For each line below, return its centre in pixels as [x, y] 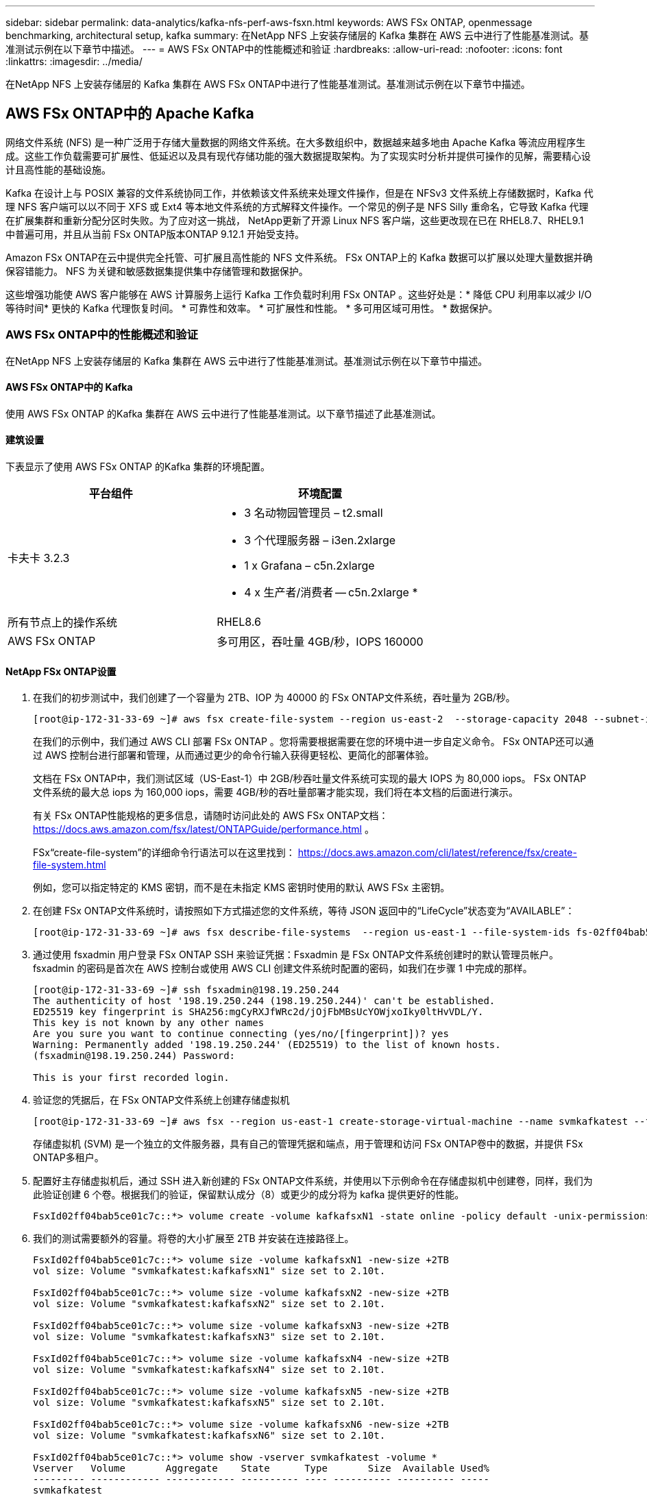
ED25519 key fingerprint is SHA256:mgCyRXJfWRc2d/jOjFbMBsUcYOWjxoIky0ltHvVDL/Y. [258, 1012]
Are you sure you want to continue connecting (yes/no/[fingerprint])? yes [241, 1034]
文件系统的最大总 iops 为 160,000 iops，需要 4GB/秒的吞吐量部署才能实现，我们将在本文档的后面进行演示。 [276, 792]
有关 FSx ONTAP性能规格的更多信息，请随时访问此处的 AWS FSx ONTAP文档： [211, 816]
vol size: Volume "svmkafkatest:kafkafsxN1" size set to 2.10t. [209, 1271]
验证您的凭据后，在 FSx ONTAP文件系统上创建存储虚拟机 [161, 1100]
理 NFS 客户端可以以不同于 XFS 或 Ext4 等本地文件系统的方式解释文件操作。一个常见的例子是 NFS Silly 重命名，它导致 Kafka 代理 [297, 206]
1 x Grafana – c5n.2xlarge [309, 566]
